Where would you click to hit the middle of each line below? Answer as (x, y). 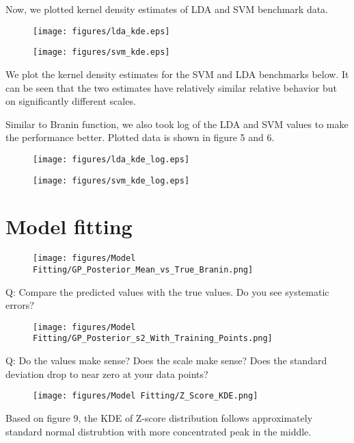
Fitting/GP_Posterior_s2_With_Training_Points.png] (153, 339)
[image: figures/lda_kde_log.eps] (111, 159)
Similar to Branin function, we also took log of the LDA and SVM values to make (177, 124)
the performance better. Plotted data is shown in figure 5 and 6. (140, 137)
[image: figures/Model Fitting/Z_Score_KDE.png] (146, 396)
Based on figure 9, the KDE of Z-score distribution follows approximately (159, 417)
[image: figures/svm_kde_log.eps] (111, 180)
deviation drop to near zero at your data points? (107, 374)
